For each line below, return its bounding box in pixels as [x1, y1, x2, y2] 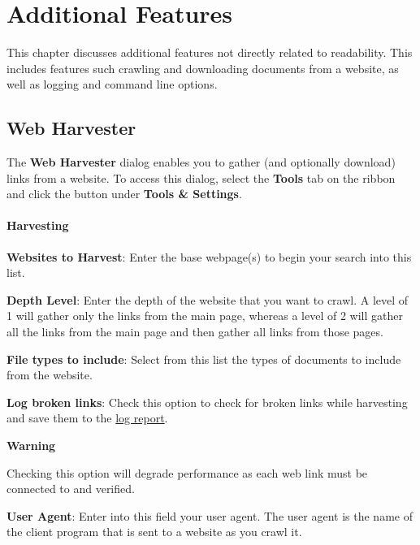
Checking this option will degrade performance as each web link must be [6, 464, 368, 481]
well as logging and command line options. [6, 76, 218, 93]
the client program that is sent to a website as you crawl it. [6, 523, 302, 540]
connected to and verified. [6, 480, 135, 497]
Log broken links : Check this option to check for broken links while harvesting [6, 393, 408, 410]
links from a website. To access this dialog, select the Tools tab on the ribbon [6, 169, 396, 186]
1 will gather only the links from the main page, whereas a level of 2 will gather [6, 307, 403, 324]
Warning [6, 437, 56, 454]
